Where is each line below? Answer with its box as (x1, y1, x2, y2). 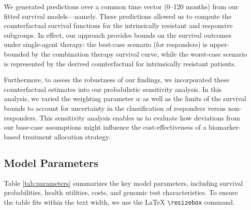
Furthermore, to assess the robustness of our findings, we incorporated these (4, 75, 229, 85)
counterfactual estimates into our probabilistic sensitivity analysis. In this (4, 84, 222, 94)
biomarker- (208, 122, 241, 132)
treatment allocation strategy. (22, 131, 111, 141)
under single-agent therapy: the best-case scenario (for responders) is (4, 39, 207, 49)
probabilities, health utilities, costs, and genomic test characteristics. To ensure (4, 187, 238, 197)
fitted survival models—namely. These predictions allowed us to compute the (4, 11, 232, 21)
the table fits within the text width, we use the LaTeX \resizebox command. (4, 196, 235, 207)
